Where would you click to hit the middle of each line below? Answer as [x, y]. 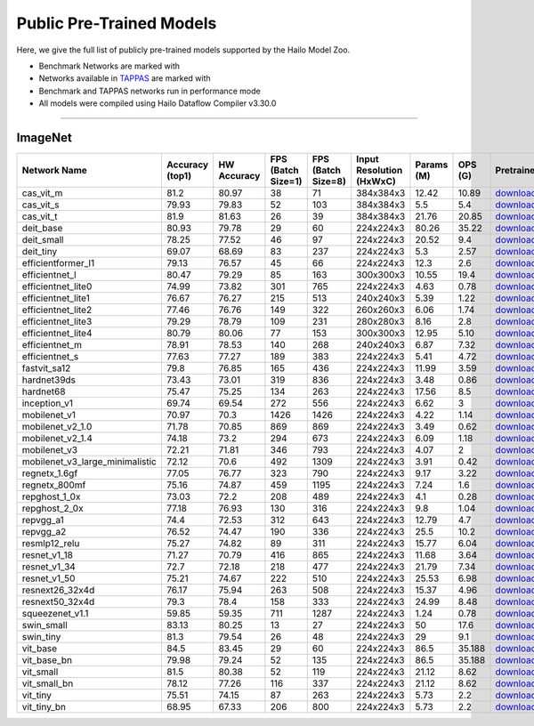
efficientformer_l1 [58, 263]
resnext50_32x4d [58, 602]
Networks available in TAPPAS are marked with [125, 78]
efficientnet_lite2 [57, 310]
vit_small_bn [48, 683]
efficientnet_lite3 [57, 322]
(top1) [179, 176]
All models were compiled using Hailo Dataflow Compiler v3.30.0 [158, 103]
